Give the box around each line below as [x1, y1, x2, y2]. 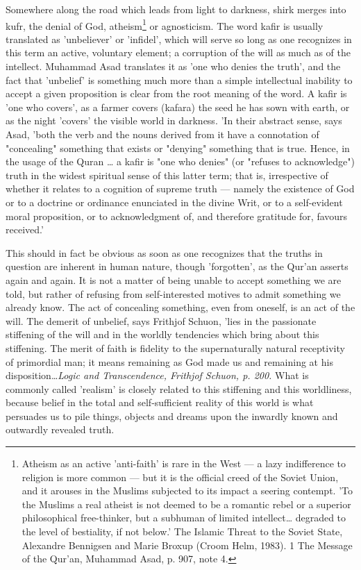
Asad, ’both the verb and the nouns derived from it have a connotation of [6, 127, 319, 141]
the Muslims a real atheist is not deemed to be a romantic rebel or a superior [22, 496, 351, 511]
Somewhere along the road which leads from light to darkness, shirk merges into [6, 2, 346, 16]
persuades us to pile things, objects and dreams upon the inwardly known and [6, 408, 338, 423]
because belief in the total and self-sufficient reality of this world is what [6, 395, 314, 410]
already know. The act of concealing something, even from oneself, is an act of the [6, 300, 355, 315]
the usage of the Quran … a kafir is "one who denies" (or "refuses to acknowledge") [6, 154, 355, 169]
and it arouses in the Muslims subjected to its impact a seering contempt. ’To [22, 483, 353, 498]
